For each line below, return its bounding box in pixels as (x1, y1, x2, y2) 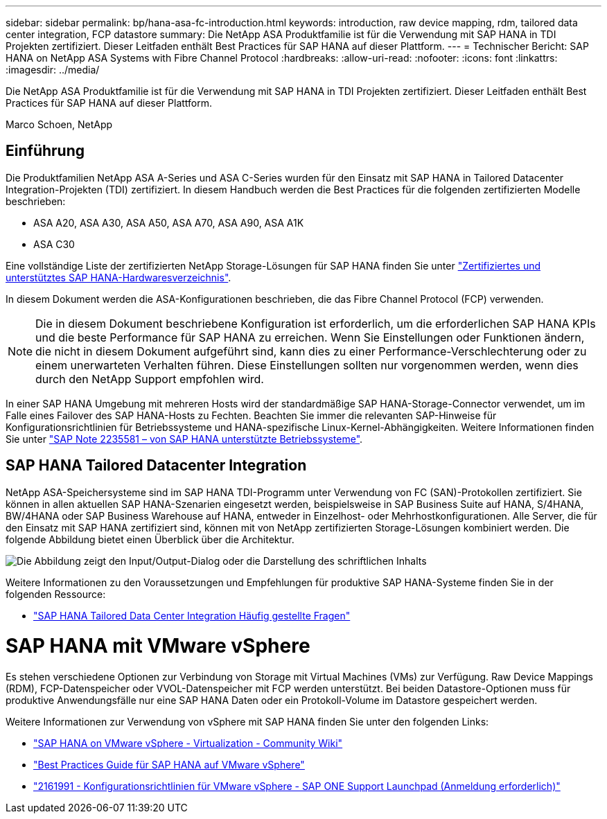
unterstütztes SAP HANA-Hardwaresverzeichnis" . (6, 271, 231, 283)
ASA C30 (33, 238, 75, 250)
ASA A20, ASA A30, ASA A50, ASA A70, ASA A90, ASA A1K (33, 216, 304, 229)
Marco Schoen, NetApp (6, 118, 113, 130)
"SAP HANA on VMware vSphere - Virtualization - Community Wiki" (33, 737, 343, 750)
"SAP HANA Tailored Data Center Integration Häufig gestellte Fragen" (33, 609, 351, 622)
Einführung (6, 142, 85, 160)
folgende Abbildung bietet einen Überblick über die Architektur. (6, 533, 294, 545)
